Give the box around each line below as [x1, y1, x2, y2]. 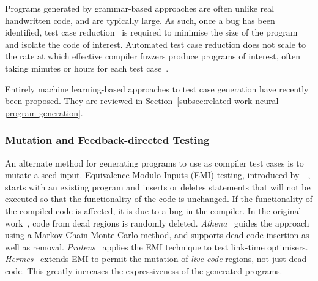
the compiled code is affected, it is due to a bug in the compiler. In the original [5, 204, 301, 217]
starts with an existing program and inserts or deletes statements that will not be [5, 180, 311, 193]
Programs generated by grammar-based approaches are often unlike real [5, 2, 275, 14]
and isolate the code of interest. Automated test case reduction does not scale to [5, 37, 306, 50]
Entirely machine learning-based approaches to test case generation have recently [5, 82, 309, 95]
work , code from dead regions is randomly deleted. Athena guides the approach [5, 216, 309, 229]
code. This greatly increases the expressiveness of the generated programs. [5, 264, 283, 277]
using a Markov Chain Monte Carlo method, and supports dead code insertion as [5, 228, 309, 241]
